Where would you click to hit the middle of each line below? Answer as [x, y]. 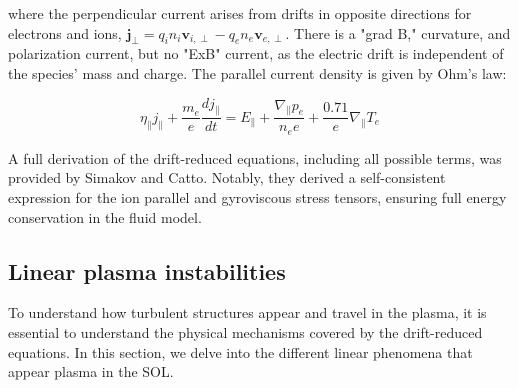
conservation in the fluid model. [105, 216]
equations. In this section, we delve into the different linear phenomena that [240, 351]
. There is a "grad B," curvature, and [398, 32]
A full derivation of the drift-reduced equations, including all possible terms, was [255, 157]
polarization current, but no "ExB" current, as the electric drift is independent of [256, 53]
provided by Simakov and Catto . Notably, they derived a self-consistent [227, 177]
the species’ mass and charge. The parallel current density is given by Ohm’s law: [257, 72]
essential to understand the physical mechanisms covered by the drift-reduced [245, 332]
